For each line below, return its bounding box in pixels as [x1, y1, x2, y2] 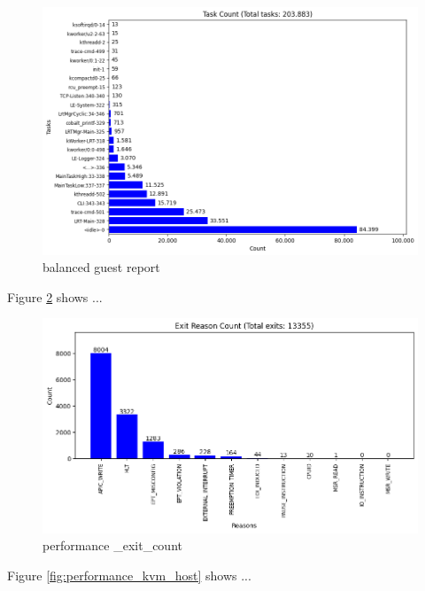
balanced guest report [42, 258, 160, 276]
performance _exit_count [42, 536, 182, 555]
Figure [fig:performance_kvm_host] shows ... [7, 565, 251, 584]
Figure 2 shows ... [7, 287, 103, 306]
